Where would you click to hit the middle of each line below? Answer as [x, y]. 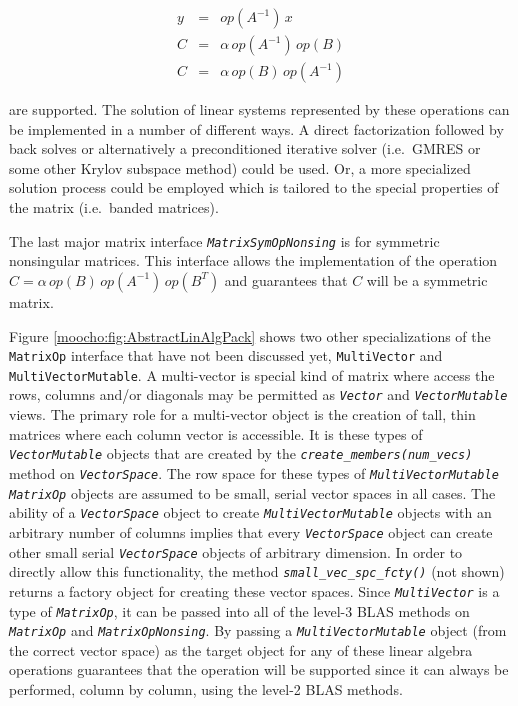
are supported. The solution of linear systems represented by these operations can [259, 109]
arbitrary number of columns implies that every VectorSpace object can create [251, 531]
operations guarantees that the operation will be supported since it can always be [259, 669]
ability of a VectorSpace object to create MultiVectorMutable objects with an [250, 512]
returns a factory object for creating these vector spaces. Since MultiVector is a [254, 590]
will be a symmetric [427, 279]
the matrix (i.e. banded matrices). [114, 207]
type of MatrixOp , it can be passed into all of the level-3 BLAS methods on [239, 610]
